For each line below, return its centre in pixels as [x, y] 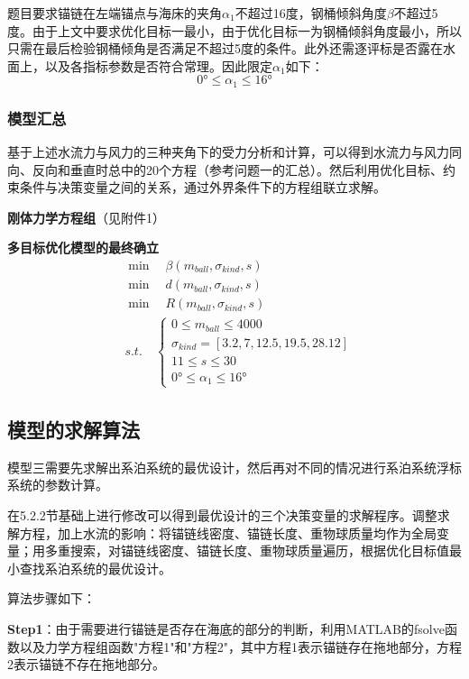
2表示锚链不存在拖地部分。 [86, 664]
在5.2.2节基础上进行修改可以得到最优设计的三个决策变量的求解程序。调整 [222, 515]
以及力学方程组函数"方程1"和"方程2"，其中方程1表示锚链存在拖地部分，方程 [240, 646]
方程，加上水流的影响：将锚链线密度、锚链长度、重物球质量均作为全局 [228, 532]
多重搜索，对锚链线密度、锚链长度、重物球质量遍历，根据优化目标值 [247, 551]
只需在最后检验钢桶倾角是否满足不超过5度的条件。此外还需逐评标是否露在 [225, 48]
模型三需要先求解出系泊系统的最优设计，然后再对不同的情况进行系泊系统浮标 [234, 467]
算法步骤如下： [51, 598]
